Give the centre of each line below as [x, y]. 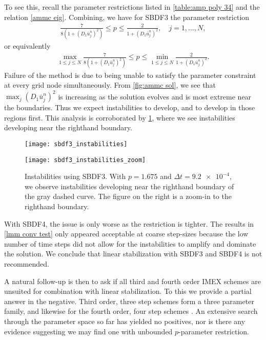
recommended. [27, 264]
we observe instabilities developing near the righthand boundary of [129, 186]
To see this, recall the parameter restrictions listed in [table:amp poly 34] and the [132, 7]
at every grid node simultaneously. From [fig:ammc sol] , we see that [110, 85]
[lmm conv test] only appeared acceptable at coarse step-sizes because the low [126, 234]
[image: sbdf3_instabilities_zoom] [85, 160]
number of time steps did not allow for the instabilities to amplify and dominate [130, 243]
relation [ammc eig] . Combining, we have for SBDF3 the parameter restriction [127, 17]
